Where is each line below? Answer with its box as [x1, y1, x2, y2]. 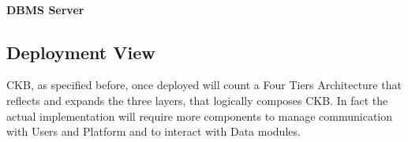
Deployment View [6, 39, 155, 64]
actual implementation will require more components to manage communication [6, 107, 393, 124]
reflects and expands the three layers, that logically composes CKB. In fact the [6, 92, 388, 108]
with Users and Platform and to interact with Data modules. [6, 123, 301, 140]
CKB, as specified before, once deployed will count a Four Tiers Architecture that [6, 77, 402, 93]
